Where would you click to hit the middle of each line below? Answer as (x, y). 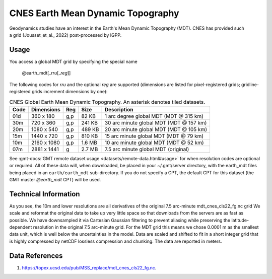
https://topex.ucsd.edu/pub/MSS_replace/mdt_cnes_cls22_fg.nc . (89, 267)
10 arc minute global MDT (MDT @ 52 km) (154, 143)
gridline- (250, 84)
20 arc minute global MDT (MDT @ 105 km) (156, 129)
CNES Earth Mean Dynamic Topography (94, 13)
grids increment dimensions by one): (70, 92)
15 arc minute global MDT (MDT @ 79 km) (154, 136)
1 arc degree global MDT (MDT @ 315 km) (154, 116)
